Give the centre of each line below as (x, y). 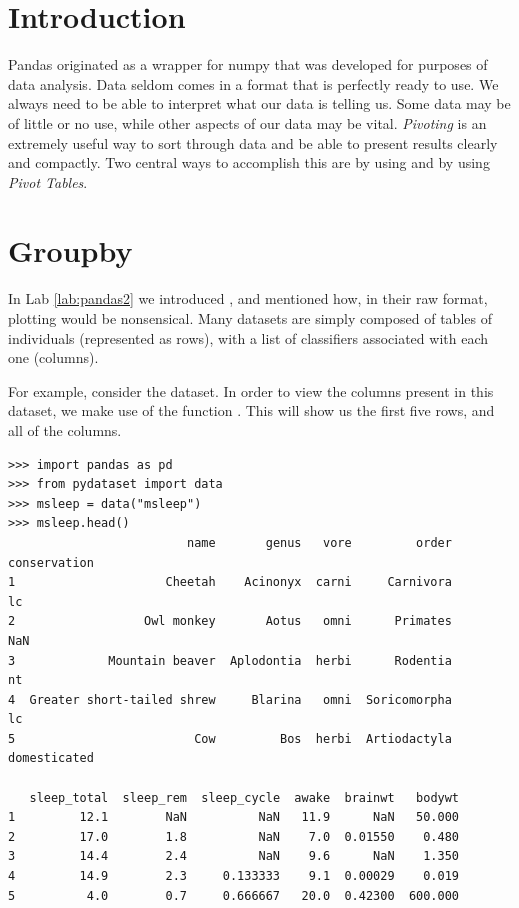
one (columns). (53, 357)
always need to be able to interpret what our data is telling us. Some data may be (259, 103)
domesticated (51, 758)
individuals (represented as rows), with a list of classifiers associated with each (248, 337)
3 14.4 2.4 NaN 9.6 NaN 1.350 (234, 856)
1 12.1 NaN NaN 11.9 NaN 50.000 (234, 817)
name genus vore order (319, 542)
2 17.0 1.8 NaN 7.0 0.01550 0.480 (234, 836)
